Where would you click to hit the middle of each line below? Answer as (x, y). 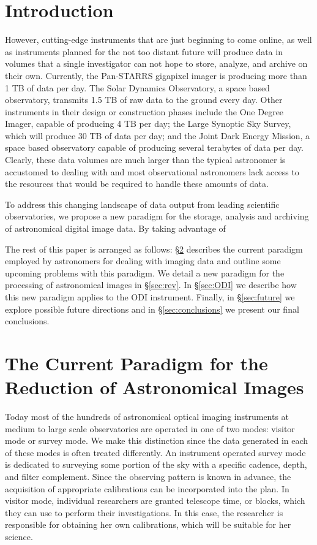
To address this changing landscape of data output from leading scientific (142, 204)
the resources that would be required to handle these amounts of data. (137, 184)
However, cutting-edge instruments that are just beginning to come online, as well (158, 40)
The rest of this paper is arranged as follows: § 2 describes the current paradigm (154, 249)
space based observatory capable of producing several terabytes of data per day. (154, 147)
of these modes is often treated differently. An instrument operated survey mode (155, 452)
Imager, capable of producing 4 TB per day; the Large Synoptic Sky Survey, (148, 124)
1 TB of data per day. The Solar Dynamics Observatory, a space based (137, 87)
